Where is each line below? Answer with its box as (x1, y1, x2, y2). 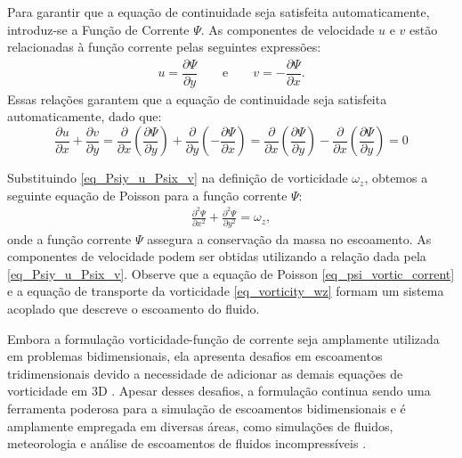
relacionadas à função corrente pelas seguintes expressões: (7, 37, 321, 56)
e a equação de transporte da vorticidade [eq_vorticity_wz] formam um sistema (7, 282, 444, 300)
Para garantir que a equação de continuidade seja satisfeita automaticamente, (7, 3, 430, 20)
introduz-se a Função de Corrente (7, 20, 190, 38)
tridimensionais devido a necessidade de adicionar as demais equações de (7, 364, 403, 382)
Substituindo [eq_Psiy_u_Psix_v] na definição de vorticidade (7, 168, 348, 187)
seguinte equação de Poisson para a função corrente (7, 185, 288, 204)
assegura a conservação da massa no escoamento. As (147, 229, 432, 248)
